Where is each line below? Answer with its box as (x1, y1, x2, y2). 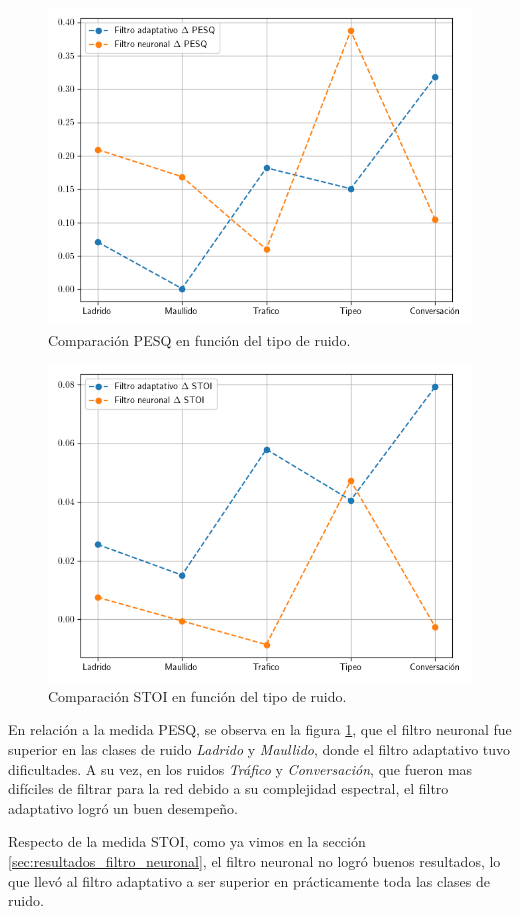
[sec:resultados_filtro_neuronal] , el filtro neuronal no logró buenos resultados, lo (8, 850, 501, 871)
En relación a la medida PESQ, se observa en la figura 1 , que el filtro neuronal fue (8, 719, 512, 740)
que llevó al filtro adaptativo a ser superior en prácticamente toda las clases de (8, 870, 490, 891)
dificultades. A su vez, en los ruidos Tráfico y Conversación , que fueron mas (8, 758, 473, 779)
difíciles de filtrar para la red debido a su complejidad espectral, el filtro (8, 778, 449, 799)
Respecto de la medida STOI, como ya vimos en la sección (8, 831, 366, 852)
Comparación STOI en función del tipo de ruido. (48, 685, 347, 706)
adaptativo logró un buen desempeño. (8, 797, 238, 818)
